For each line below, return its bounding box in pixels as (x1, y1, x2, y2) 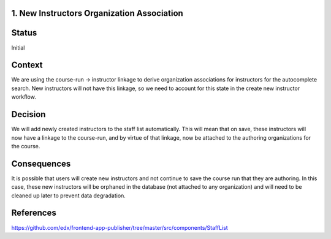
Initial (11, 44, 25, 51)
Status (11, 28, 37, 38)
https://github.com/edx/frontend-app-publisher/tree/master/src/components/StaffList (11, 224, 228, 231)
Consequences (11, 158, 71, 169)
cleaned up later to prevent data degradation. (11, 192, 126, 199)
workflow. (11, 93, 36, 101)
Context (11, 60, 43, 70)
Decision (11, 109, 46, 120)
